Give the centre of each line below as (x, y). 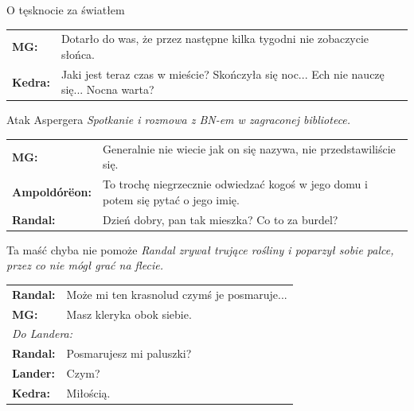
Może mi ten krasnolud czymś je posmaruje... (177, 294)
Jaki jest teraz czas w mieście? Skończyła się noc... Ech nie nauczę (223, 74)
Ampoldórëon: (52, 192)
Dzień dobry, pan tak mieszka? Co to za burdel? (220, 219)
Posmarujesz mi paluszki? (129, 353)
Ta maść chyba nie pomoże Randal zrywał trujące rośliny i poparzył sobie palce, (200, 249)
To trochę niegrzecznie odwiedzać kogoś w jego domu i (235, 184)
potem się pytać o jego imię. (171, 199)
